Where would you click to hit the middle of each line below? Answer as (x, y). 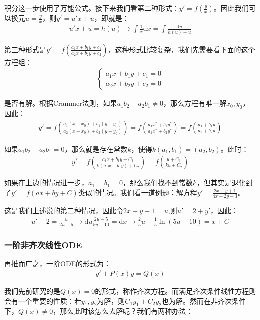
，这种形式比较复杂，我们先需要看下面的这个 (182, 49)
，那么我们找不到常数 (158, 182)
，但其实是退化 (221, 182)
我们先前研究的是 (32, 291)
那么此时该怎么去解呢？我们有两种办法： (126, 311)
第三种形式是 (25, 49)
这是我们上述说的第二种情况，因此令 (64, 210)
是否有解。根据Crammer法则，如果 (61, 103)
